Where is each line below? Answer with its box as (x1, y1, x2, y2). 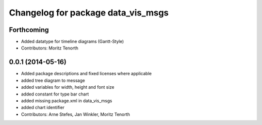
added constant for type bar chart (21, 91, 89, 97)
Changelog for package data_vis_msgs (9, 7, 169, 18)
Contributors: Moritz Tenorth (21, 45, 79, 51)
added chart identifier (21, 105, 65, 110)
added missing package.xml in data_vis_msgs (21, 97, 113, 104)
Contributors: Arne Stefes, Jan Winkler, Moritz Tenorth (21, 111, 131, 117)
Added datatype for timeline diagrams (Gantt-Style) (21, 39, 124, 45)
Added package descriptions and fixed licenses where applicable (21, 71, 152, 77)
